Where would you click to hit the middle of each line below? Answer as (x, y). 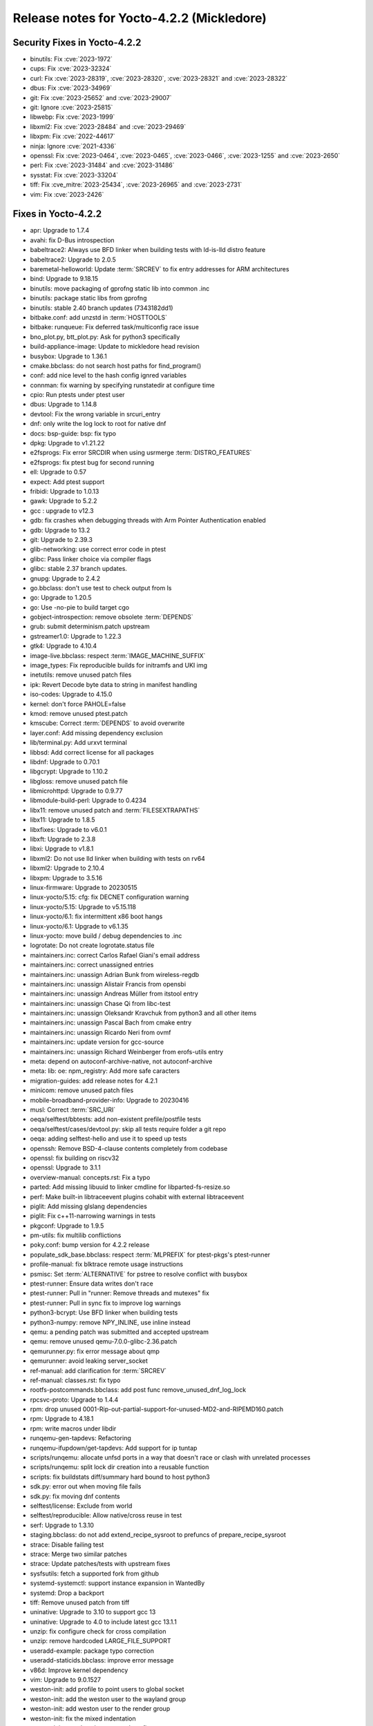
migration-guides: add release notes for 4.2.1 (94, 1080)
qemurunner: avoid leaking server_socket (89, 1361)
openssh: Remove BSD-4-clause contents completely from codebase (129, 1148)
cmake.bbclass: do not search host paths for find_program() (116, 365)
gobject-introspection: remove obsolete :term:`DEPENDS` (112, 617)
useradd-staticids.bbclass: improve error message (102, 1660)
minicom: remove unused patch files (82, 1090)
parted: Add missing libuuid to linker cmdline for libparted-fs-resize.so (130, 1187)
